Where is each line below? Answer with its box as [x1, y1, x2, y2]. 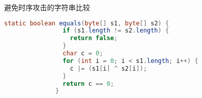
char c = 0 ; [62, 50, 103, 57]
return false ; [70, 35, 118, 42]
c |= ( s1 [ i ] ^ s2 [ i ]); [70, 64, 147, 72]
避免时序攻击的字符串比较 [4, 2, 90, 12]
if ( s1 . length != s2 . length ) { [62, 27, 169, 35]
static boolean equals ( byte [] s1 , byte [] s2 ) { [4, 19, 169, 27]
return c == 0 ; [62, 80, 114, 87]
